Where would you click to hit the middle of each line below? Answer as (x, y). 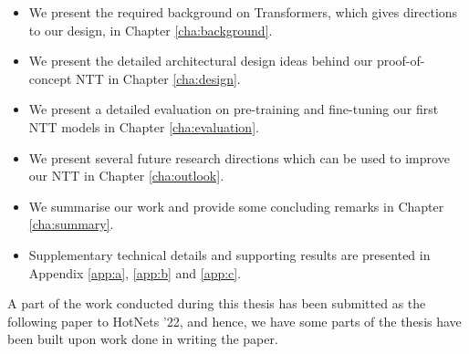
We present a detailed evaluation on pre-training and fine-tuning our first (234, 109)
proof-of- (401, 61)
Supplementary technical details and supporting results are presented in (229, 254)
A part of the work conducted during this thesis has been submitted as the (217, 303)
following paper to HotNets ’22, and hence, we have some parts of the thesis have (234, 321)
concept (50, 78)
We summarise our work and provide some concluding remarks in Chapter (236, 206)
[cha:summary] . (71, 224)
